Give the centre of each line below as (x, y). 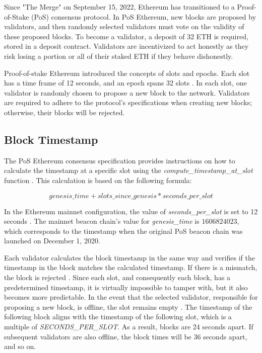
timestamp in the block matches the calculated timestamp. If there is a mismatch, (131, 267)
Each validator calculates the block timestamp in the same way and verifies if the (129, 257)
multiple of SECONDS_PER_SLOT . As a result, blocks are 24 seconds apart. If (129, 327)
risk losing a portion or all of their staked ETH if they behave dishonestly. (119, 56)
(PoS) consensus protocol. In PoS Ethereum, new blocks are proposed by (144, 16)
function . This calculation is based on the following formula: (98, 180)
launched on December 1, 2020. (52, 241)
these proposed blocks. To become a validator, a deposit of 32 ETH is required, (126, 36)
